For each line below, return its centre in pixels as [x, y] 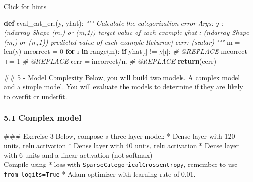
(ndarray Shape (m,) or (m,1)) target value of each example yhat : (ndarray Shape [126, 32]
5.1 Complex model [43, 118]
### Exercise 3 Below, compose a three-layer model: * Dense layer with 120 [119, 136]
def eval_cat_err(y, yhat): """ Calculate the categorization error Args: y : [114, 23]
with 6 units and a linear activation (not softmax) [78, 155]
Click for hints [25, 6]
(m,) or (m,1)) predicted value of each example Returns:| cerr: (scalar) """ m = [122, 41]
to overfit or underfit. [36, 96]
